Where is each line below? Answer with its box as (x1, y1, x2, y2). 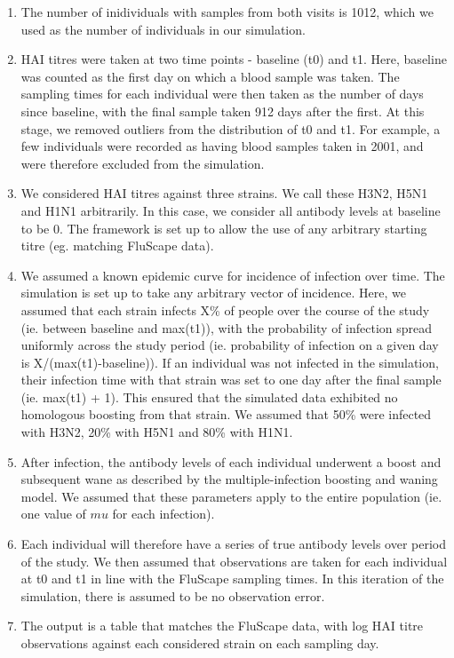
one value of (20, 504, 86, 523)
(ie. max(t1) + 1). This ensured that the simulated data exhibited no (20, 387, 398, 406)
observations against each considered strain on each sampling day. (20, 634, 379, 652)
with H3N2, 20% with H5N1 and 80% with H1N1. (20, 423, 293, 441)
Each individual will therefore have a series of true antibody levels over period (20, 535, 447, 553)
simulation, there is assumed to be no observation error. (20, 586, 325, 605)
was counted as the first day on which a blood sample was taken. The (20, 67, 400, 85)
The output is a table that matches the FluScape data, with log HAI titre (20, 616, 424, 635)
